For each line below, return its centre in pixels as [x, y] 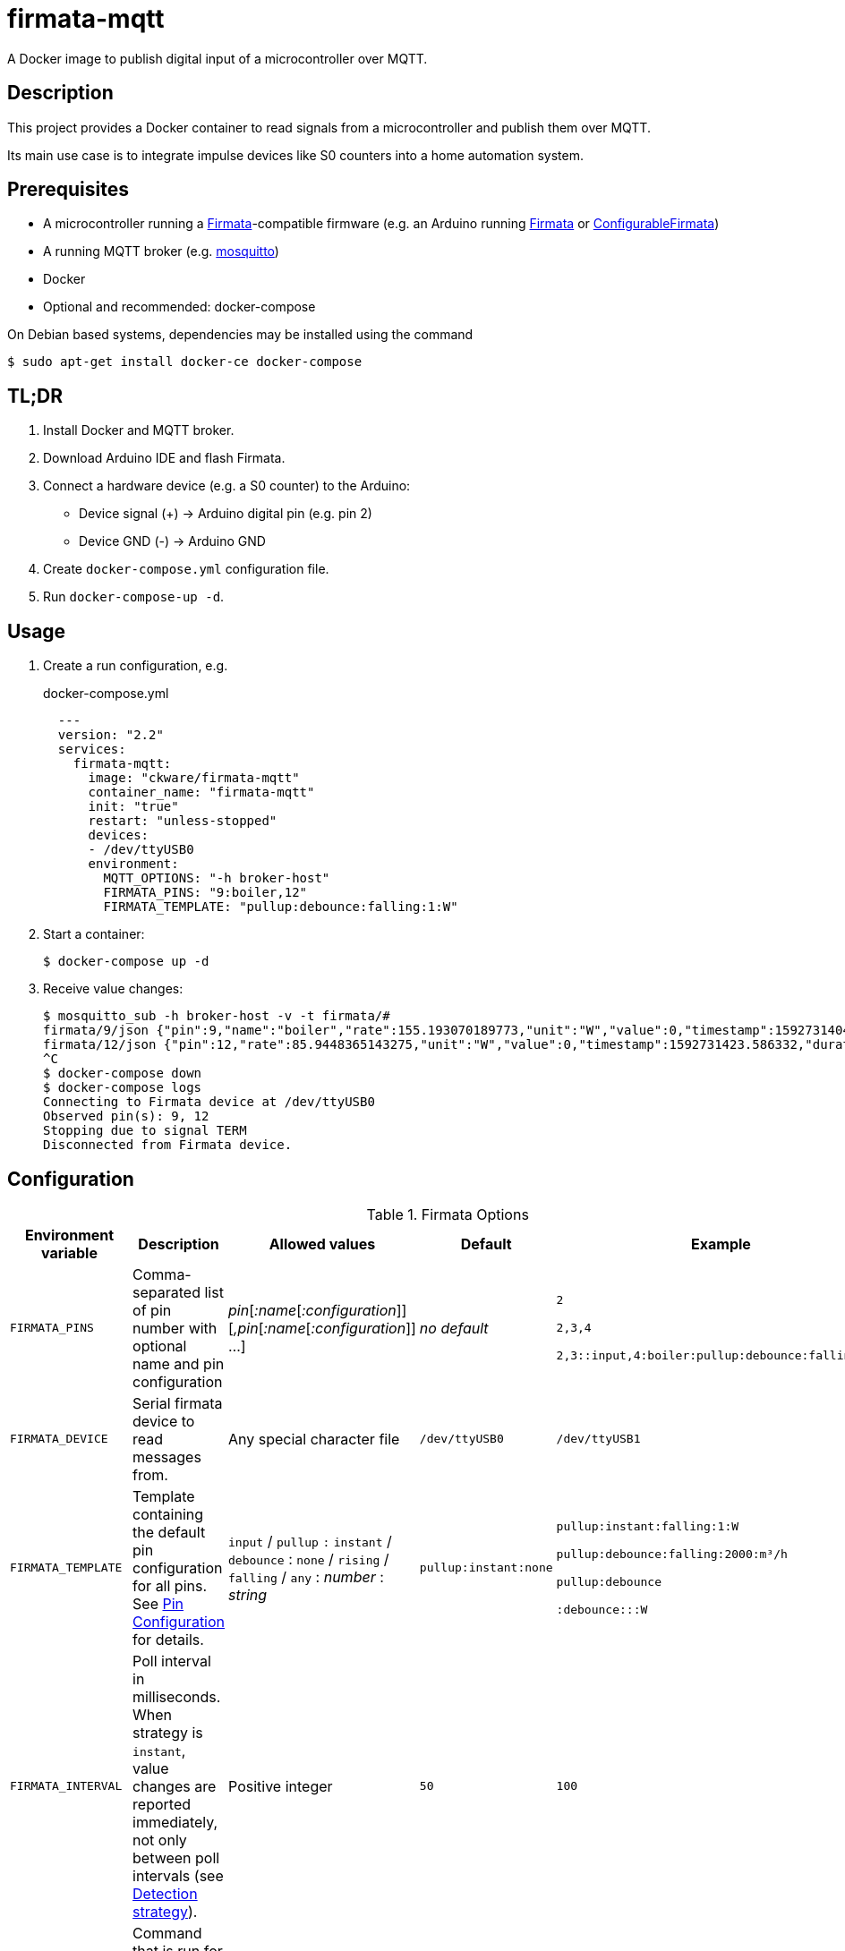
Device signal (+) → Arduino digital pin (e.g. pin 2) [226, 514]
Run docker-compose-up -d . [134, 597]
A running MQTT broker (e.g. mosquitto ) [161, 251]
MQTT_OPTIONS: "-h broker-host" [217, 878]
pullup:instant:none [486, 1568]
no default [454, 1328]
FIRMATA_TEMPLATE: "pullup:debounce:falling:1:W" [281, 907]
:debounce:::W [602, 1609]
